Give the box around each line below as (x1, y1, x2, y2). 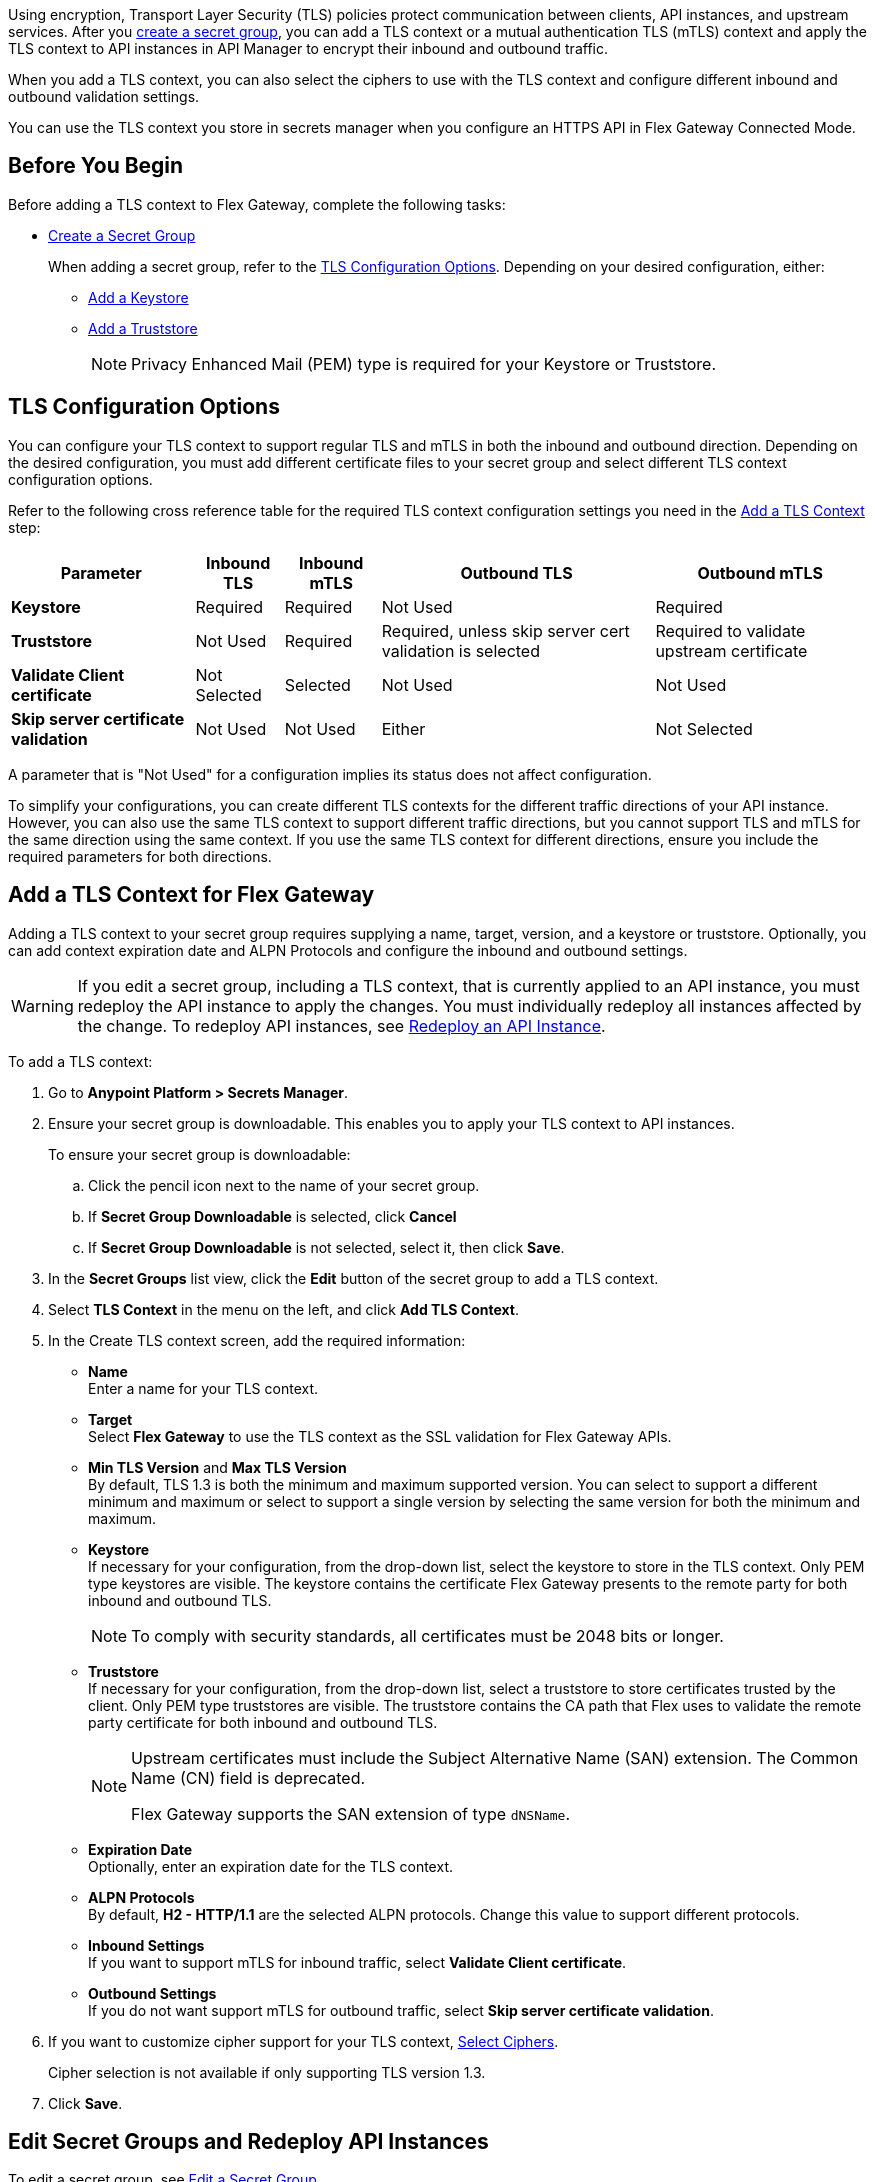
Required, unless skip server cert (381, 620, 630, 641)
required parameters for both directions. (8, 847, 272, 865)
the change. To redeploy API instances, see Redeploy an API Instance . (77, 1015, 606, 1036)
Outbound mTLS (697, 562, 823, 583)
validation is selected (381, 640, 540, 661)
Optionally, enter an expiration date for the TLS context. (88, 1857, 453, 1875)
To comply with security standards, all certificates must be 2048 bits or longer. (131, 1625, 724, 1646)
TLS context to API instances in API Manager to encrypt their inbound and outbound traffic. (8, 40, 608, 57)
